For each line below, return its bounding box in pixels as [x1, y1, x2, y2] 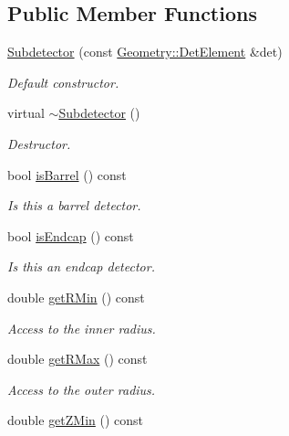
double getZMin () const [7, 410, 144, 430]
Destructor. [7, 133, 71, 153]
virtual [7, 103, 45, 122]
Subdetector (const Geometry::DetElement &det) [7, 42, 283, 61]
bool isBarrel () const [7, 165, 127, 184]
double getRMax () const [7, 349, 148, 368]
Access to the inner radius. [7, 318, 156, 337]
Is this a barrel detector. [7, 196, 141, 215]
